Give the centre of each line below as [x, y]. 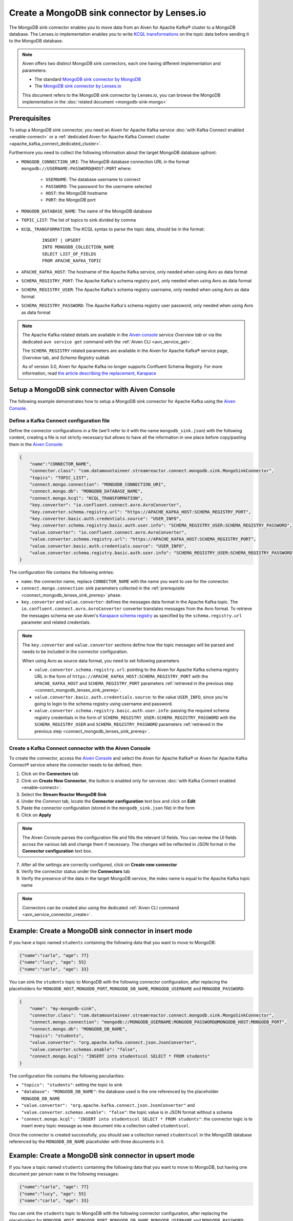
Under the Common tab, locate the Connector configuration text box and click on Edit [108, 801]
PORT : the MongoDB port [71, 200]
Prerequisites [30, 118]
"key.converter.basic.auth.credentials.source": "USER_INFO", [105, 519]
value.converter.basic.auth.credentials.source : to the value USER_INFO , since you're [131, 697]
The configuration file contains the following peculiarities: [67, 1076]
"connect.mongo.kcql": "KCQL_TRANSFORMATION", [86, 498]
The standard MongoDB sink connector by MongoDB [88, 79]
